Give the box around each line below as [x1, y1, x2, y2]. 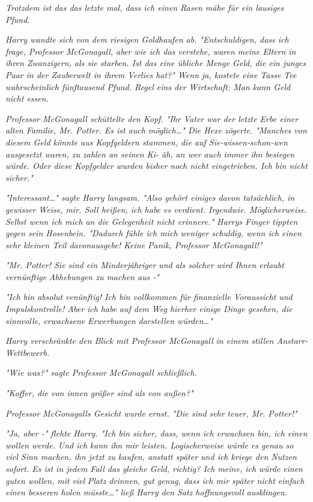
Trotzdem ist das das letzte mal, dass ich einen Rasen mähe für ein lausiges [5, 1, 284, 13]
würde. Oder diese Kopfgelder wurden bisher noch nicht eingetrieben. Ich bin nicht [5, 159, 308, 172]
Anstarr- [276, 334, 308, 347]
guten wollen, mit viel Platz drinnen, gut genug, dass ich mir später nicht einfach [5, 474, 305, 486]
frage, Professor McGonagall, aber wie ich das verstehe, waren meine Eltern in [5, 44, 296, 57]
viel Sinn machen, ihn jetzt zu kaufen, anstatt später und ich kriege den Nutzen [5, 450, 297, 463]
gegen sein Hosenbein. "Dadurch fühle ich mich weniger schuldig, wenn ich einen [5, 227, 302, 239]
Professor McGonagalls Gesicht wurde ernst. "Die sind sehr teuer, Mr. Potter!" [5, 406, 297, 419]
